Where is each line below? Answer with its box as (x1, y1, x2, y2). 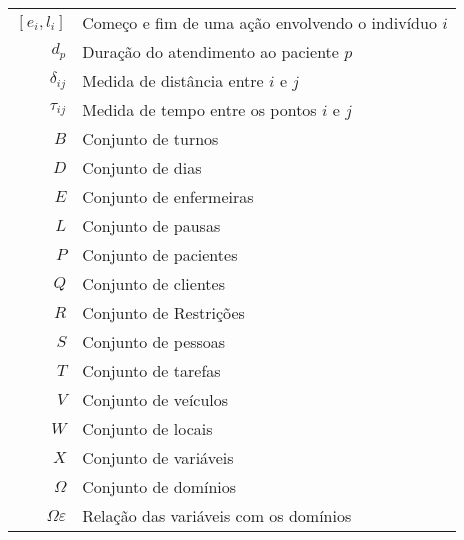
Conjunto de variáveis (82, 446, 234, 469)
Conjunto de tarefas (82, 359, 221, 382)
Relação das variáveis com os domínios (82, 504, 352, 527)
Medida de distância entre (82, 69, 264, 92)
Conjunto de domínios (82, 475, 237, 498)
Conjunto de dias (82, 156, 202, 179)
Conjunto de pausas (82, 214, 221, 237)
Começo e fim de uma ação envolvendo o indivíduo (82, 11, 437, 34)
